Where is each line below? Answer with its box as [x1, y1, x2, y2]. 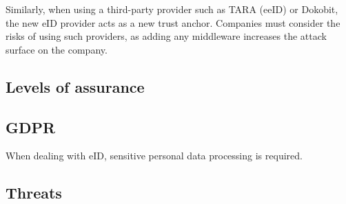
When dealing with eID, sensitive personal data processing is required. [6, 148, 303, 163]
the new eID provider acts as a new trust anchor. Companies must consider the [6, 15, 340, 30]
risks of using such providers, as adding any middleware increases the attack [6, 29, 327, 43]
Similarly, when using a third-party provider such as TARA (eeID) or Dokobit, [6, 2, 338, 16]
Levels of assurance [6, 76, 145, 97]
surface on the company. [6, 42, 108, 56]
